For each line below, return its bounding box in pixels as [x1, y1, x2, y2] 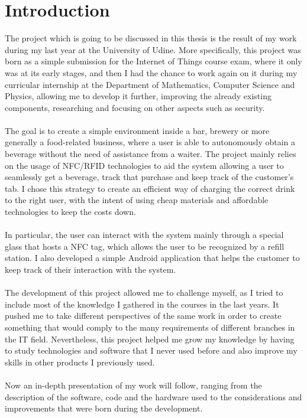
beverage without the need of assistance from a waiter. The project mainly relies [5, 148, 296, 160]
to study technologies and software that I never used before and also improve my [5, 344, 298, 357]
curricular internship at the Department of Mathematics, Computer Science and [5, 78, 295, 90]
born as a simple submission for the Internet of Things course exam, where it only [5, 55, 302, 67]
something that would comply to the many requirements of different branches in [5, 321, 295, 333]
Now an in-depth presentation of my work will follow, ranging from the [5, 378, 262, 391]
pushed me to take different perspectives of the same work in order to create [5, 309, 282, 322]
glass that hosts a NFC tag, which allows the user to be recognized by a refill [5, 240, 285, 252]
